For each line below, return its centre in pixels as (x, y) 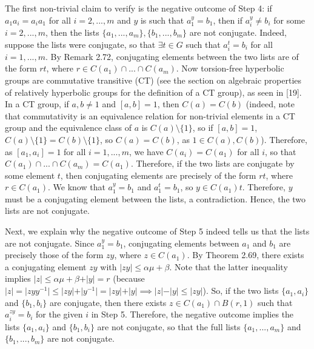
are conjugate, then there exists (108, 302)
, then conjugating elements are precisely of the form (158, 175)
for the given (59, 314)
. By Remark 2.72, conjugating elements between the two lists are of (172, 56)
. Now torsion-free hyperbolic (230, 68)
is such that (162, 20)
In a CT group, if (37, 104)
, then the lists (72, 32)
